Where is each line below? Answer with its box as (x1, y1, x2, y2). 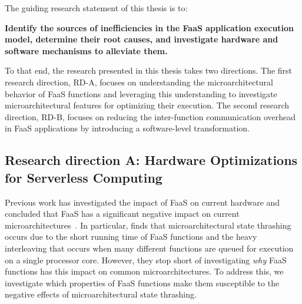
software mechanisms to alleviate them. (5, 44, 168, 57)
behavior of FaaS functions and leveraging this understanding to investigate (5, 87, 277, 100)
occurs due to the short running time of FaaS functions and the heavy (5, 230, 257, 243)
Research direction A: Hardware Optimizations (5, 151, 298, 169)
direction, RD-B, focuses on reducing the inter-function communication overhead (5, 110, 296, 123)
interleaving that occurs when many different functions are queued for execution (5, 242, 294, 254)
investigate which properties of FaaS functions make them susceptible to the (5, 276, 280, 289)
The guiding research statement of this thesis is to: (5, 2, 188, 14)
